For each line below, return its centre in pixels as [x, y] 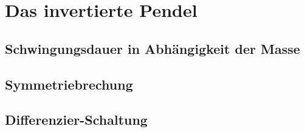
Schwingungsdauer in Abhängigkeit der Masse [152, 48]
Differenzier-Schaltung [76, 120]
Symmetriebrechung [69, 84]
